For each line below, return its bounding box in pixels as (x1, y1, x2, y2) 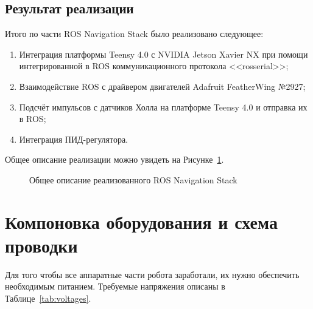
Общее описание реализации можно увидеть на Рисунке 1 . (5, 153, 224, 166)
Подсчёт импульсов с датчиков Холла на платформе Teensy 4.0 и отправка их (19, 100, 308, 113)
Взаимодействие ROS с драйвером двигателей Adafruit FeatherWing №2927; (19, 80, 306, 92)
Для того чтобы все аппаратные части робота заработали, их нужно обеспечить (5, 268, 300, 280)
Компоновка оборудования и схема (5, 209, 278, 234)
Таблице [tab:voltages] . (5, 292, 91, 305)
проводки (5, 233, 78, 257)
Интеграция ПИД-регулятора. (19, 132, 128, 145)
